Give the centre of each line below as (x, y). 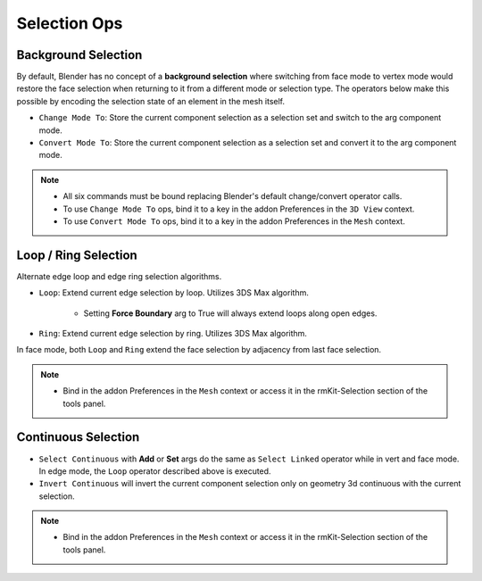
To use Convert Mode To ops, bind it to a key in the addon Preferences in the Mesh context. (234, 221)
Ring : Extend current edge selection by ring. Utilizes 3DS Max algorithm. (173, 334)
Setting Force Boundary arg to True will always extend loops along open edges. (230, 313)
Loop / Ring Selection (77, 255)
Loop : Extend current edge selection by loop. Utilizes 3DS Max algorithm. (174, 293)
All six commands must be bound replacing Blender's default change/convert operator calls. (233, 196)
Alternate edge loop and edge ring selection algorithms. (119, 276)
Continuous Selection (78, 437)
